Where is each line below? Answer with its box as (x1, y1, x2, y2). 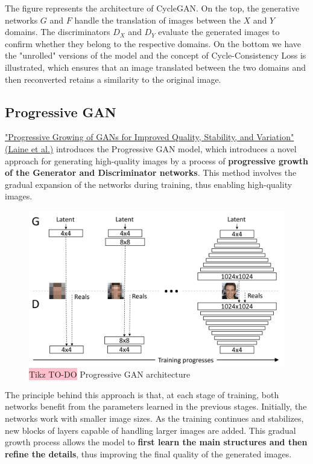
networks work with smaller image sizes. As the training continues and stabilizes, (5, 412, 304, 425)
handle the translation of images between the (74, 13, 241, 26)
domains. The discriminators (5, 25, 110, 38)
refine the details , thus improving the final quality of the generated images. (5, 447, 292, 460)
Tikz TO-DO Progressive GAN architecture (29, 368, 191, 381)
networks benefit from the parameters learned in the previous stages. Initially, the (5, 400, 307, 413)
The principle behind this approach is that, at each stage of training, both (5, 388, 279, 401)
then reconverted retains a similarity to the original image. (5, 72, 221, 85)
